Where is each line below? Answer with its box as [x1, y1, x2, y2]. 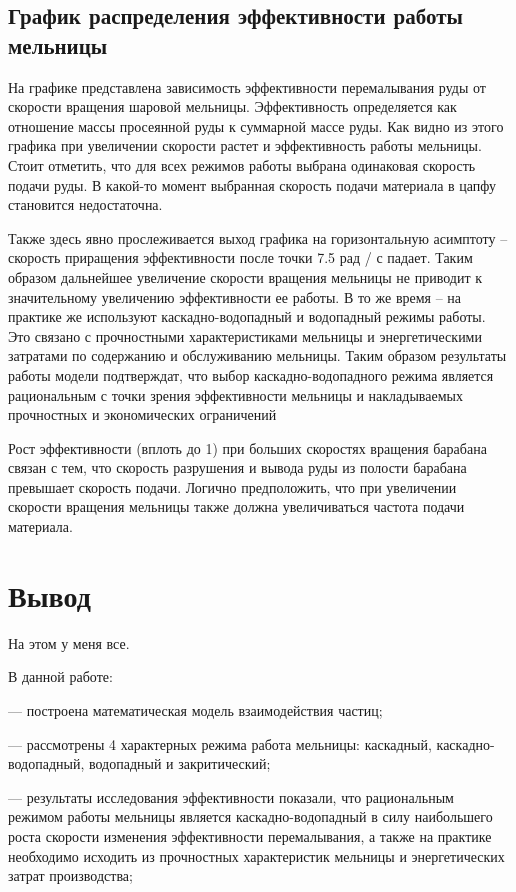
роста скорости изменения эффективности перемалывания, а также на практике [8, 825, 492, 846]
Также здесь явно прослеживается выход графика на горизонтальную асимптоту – [8, 227, 508, 248]
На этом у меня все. [8, 632, 130, 653]
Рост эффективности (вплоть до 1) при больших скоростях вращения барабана [8, 437, 487, 458]
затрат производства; [8, 865, 133, 886]
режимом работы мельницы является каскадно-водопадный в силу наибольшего [8, 806, 493, 827]
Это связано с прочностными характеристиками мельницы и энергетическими [8, 325, 482, 346]
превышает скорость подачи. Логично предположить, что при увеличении [8, 476, 457, 497]
